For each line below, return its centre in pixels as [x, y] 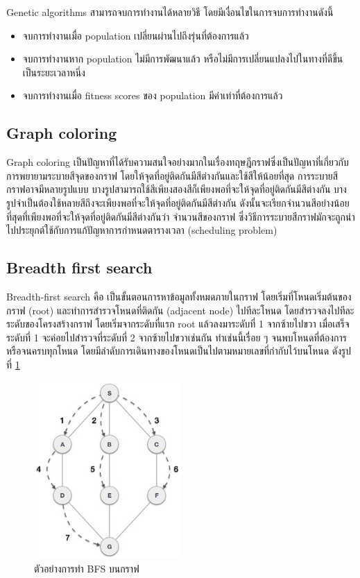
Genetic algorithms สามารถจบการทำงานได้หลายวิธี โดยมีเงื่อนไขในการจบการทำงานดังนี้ [170, 12]
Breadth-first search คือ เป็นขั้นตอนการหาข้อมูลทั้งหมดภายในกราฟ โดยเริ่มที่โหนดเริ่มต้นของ [179, 296]
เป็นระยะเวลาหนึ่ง [54, 72]
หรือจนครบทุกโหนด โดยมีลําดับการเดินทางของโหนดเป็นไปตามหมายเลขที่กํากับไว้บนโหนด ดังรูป [179, 351]
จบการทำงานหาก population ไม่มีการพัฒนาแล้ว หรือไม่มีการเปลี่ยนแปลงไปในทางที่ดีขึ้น [183, 59]
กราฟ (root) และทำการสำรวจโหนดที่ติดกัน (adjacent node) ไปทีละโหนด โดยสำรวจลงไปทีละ [180, 310]
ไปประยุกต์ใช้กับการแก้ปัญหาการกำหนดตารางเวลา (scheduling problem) [142, 230]
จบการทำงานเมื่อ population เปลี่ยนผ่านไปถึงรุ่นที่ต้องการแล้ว [136, 35]
